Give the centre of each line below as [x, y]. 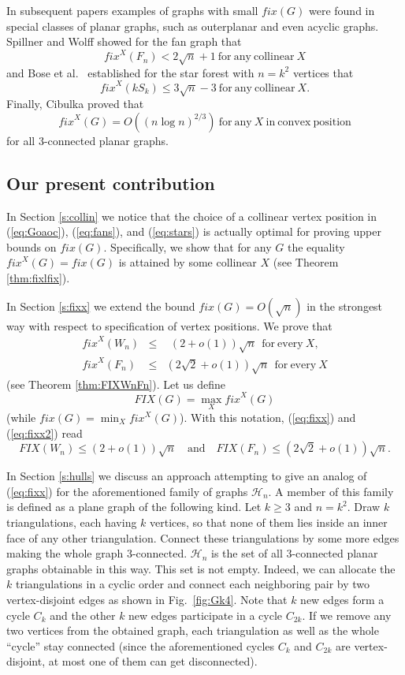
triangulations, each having [72, 522]
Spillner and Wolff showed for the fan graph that [124, 41]
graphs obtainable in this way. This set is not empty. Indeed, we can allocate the [201, 568]
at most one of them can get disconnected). [153, 661]
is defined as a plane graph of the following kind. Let [134, 507]
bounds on [32, 246]
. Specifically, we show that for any [188, 246]
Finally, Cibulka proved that [75, 104]
